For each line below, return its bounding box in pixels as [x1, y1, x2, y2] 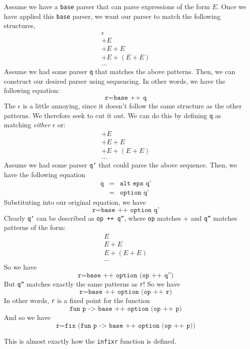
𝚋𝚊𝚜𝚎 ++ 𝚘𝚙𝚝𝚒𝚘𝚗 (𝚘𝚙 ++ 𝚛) [88, 288, 172, 296]
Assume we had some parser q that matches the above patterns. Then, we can [4, 66, 235, 76]
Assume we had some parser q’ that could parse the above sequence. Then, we [4, 159, 237, 169]
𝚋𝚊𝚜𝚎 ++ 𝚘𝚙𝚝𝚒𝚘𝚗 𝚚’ [101, 206, 160, 213]
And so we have [4, 312, 51, 322]
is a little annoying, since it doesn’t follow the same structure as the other [23, 100, 242, 110]
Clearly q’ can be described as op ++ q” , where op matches [4, 212, 181, 223]
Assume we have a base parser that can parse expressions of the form [4, 1, 210, 11]
